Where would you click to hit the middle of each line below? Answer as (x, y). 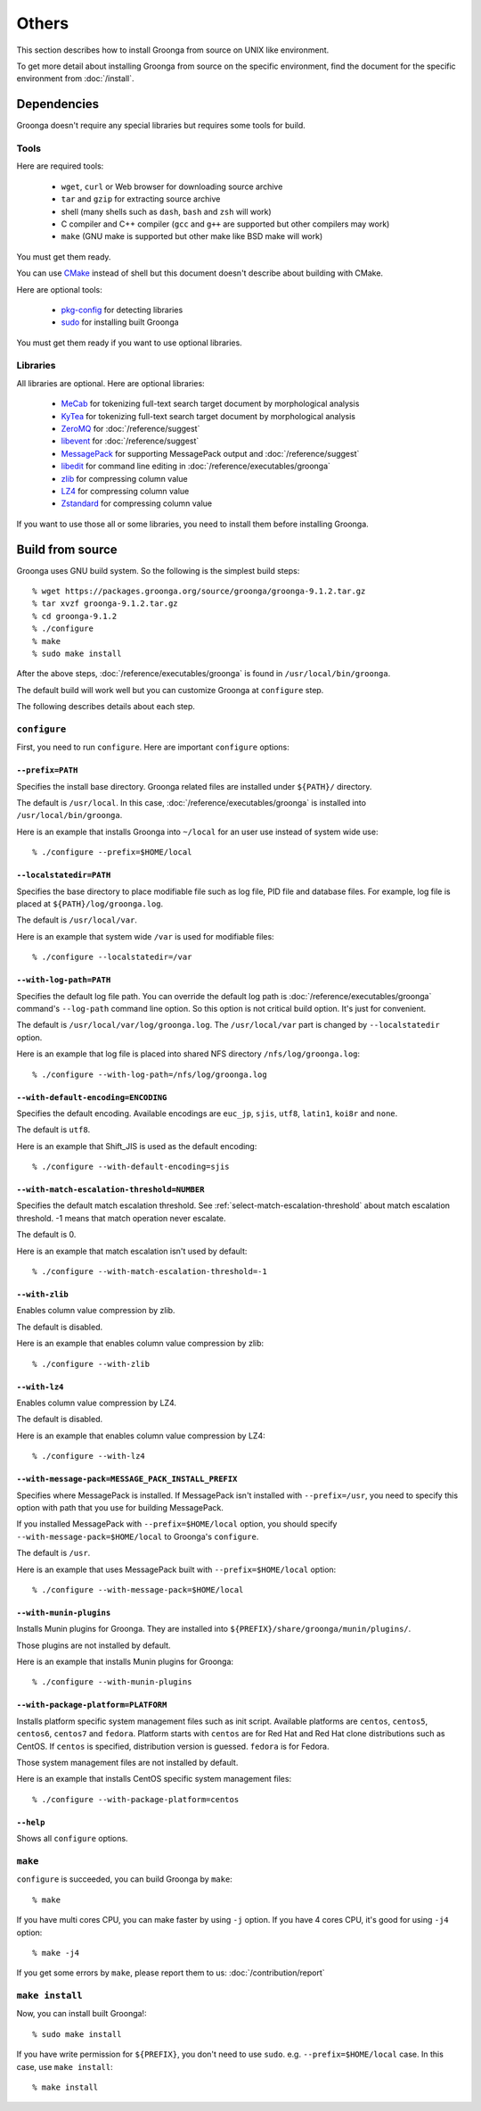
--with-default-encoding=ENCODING (92, 1097)
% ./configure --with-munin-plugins (112, 1682)
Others (43, 23)
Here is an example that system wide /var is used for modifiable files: (146, 936)
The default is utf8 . (53, 1130)
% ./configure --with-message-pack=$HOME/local (138, 1589)
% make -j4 (56, 1953)
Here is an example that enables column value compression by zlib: (140, 1344)
